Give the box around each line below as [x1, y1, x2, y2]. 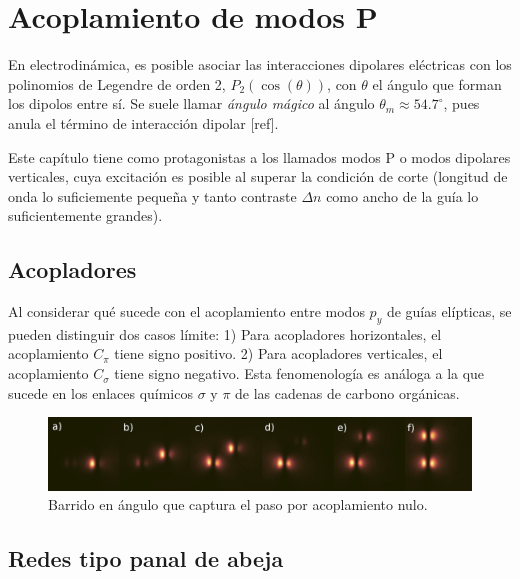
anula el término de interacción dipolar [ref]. [8, 112, 279, 133]
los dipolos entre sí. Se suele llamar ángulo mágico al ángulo [8, 93, 375, 114]
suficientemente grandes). [8, 205, 163, 226]
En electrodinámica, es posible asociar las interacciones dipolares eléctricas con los [8, 54, 512, 75]
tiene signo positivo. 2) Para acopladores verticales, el [114, 343, 443, 364]
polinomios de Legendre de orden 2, [8, 73, 226, 94]
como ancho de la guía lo [326, 185, 479, 206]
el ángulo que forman [372, 73, 502, 94]
